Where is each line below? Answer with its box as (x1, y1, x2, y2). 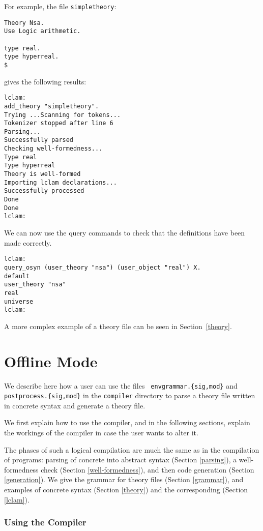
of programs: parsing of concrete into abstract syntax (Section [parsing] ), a (4, 454, 237, 465)
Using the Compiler (4, 516, 86, 528)
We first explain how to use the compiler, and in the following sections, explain (4, 417, 250, 428)
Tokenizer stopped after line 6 (4, 120, 113, 127)
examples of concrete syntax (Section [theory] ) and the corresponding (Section (4, 484, 248, 494)
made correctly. (4, 237, 52, 248)
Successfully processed (4, 187, 84, 195)
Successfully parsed (4, 136, 74, 144)
